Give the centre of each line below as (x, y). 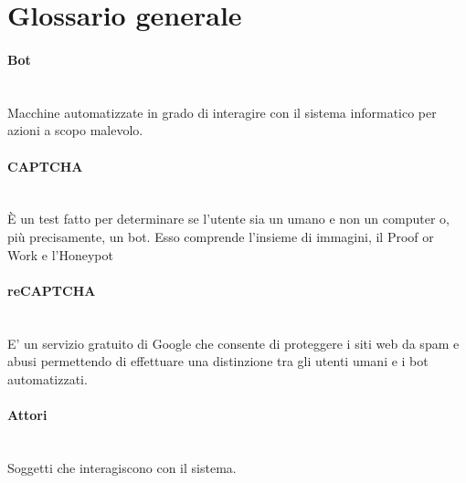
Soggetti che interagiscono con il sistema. (122, 467)
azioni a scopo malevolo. (75, 130)
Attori (27, 414)
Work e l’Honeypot (60, 254)
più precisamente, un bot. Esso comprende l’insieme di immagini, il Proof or (221, 236)
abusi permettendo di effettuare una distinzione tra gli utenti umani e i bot (218, 361)
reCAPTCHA (52, 290)
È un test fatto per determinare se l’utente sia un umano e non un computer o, (228, 219)
